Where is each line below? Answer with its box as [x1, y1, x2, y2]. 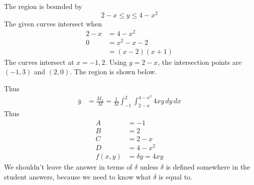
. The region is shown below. [70, 66, 157, 77]
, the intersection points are [157, 56, 242, 67]
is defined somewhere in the [166, 162, 251, 172]
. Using [105, 56, 127, 67]
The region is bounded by [4, 1, 82, 11]
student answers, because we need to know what [4, 171, 151, 182]
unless [139, 162, 158, 172]
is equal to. [158, 171, 192, 182]
